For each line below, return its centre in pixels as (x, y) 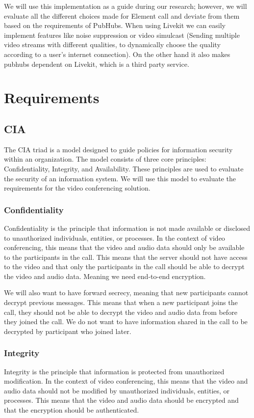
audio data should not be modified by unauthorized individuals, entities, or (117, 390)
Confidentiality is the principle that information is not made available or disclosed (127, 228)
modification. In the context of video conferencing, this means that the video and (126, 381)
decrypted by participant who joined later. (68, 331)
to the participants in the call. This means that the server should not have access (126, 257)
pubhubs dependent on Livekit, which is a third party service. (97, 64)
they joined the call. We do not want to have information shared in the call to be (126, 321)
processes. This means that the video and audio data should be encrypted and (121, 400)
